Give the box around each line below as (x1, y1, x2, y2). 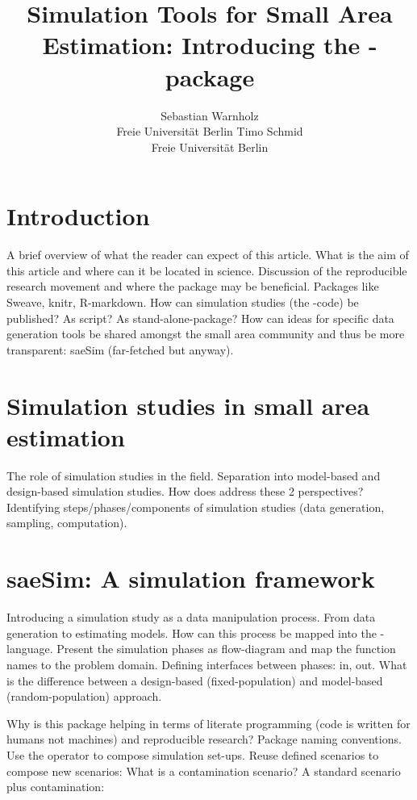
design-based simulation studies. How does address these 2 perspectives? (6, 483, 364, 500)
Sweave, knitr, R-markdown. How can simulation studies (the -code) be (6, 294, 359, 310)
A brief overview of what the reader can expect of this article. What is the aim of (6, 246, 409, 263)
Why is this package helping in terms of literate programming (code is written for (6, 714, 411, 731)
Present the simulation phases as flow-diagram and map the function (56, 640, 396, 657)
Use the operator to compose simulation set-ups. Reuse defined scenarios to (6, 746, 379, 763)
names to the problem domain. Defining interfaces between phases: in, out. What (6, 655, 407, 672)
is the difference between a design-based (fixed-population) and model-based (6, 672, 383, 689)
